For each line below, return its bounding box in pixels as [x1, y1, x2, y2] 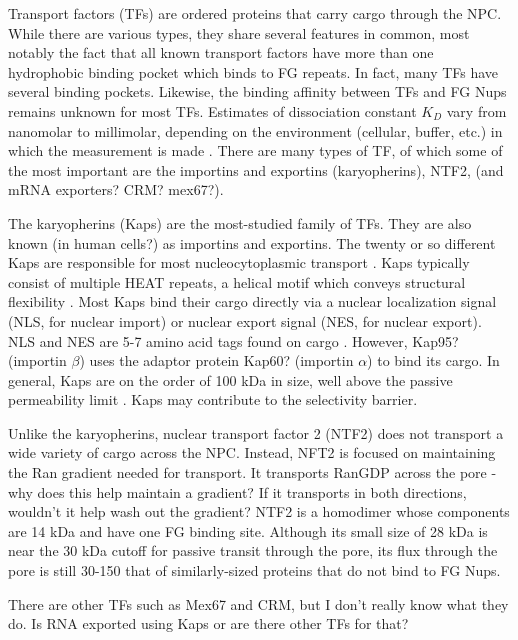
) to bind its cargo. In [367, 350, 500, 371]
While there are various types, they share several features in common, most [8, 22, 470, 43]
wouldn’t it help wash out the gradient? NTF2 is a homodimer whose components [8, 501, 510, 522]
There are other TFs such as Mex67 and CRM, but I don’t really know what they [8, 593, 509, 614]
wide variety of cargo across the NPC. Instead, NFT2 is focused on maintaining [8, 442, 496, 463]
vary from [446, 100, 507, 121]
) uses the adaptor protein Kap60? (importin [79, 350, 354, 371]
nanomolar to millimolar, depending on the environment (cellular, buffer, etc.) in [8, 120, 503, 141]
